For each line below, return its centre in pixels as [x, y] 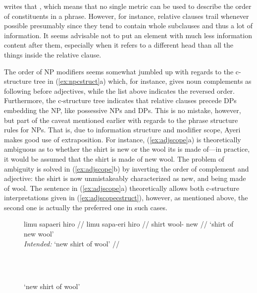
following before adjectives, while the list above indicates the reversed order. [119, 90]
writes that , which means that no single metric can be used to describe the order [128, 6]
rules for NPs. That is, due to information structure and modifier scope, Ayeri [122, 130]
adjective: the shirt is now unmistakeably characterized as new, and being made [125, 178]
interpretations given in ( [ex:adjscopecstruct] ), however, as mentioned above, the [126, 198]
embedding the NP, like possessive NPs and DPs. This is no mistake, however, [123, 110]
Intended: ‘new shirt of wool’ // [72, 243]
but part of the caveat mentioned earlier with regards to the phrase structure [121, 120]
